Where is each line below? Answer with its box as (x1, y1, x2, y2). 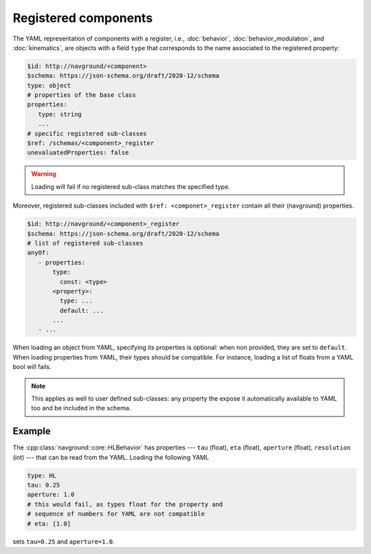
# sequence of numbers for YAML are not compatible (27, 510, 205, 518)
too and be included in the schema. (31, 404, 131, 412)
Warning (31, 170, 56, 178)
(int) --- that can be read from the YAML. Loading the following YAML (12, 453, 210, 461)
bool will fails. (12, 363, 52, 371)
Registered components (12, 10, 153, 25)
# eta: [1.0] (27, 520, 71, 527)
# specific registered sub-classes (27, 129, 147, 137)
